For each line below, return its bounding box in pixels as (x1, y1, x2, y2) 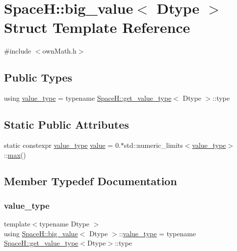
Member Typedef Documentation (4, 173, 177, 189)
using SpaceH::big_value (4, 228, 78, 238)
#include (4, 46, 31, 56)
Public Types (4, 70, 73, 85)
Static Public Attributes (4, 117, 129, 132)
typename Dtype (39, 219, 90, 229)
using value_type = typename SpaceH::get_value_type (4, 93, 172, 103)
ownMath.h (42, 46, 77, 56)
